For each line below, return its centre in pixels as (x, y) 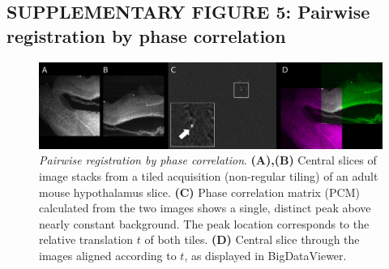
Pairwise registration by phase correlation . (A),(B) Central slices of (208, 160)
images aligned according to (108, 255)
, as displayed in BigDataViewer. (265, 255)
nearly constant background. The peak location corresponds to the (204, 223)
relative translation (86, 239)
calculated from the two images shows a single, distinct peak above (205, 208)
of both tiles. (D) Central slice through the (252, 239)
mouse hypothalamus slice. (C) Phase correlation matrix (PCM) (199, 192)
